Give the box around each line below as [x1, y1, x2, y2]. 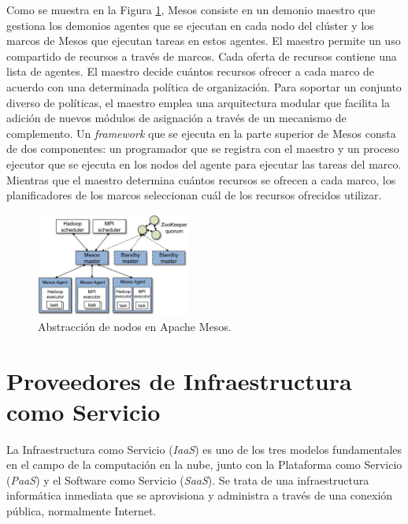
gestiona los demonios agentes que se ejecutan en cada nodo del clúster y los [6, 17, 374, 33]
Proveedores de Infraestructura [6, 364, 352, 396]
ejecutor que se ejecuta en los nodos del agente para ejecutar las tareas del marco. [6, 155, 402, 172]
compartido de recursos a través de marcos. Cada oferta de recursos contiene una [6, 47, 397, 64]
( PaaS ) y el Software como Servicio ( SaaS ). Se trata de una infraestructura [6, 471, 369, 488]
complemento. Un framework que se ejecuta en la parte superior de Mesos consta [6, 124, 396, 141]
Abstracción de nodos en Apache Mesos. [38, 318, 232, 334]
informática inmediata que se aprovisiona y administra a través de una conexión [6, 487, 393, 504]
